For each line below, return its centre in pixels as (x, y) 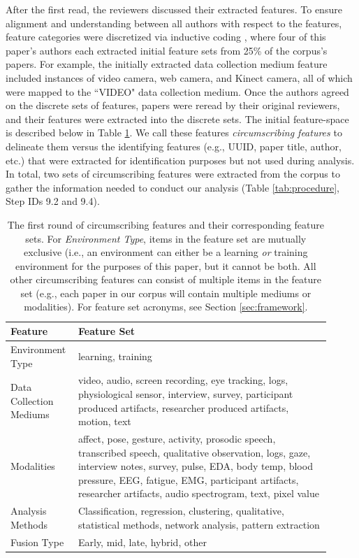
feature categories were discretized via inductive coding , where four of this (166, 37)
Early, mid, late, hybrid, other (142, 542)
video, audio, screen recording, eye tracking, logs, (183, 380)
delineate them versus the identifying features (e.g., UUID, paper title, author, (174, 146)
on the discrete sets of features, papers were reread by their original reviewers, (173, 105)
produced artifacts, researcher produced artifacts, (183, 407)
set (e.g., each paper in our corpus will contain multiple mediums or (166, 293)
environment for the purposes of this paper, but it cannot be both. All (166, 265)
